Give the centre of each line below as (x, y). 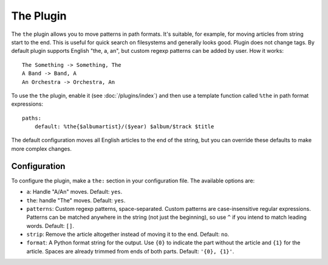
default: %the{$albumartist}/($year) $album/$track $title (124, 127)
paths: (32, 118)
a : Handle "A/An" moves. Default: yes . (74, 192)
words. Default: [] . (50, 225)
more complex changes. (42, 148)
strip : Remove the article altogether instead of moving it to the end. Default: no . (128, 235)
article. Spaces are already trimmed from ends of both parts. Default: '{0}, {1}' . (130, 251)
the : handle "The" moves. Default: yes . (76, 200)
